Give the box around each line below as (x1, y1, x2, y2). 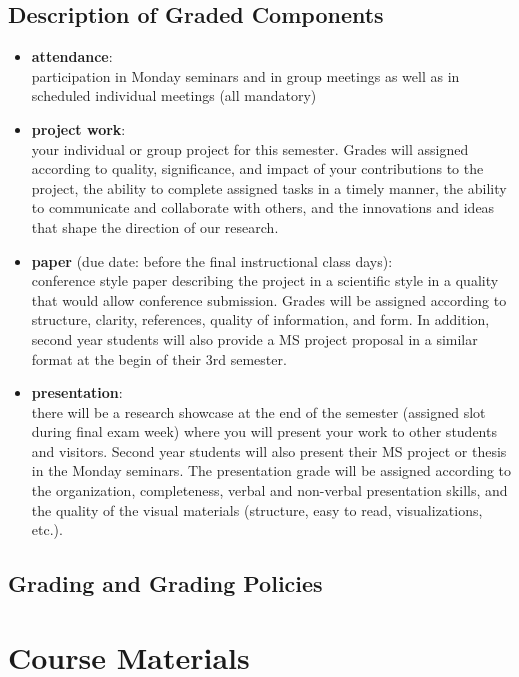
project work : (31, 118, 126, 139)
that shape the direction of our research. (31, 216, 279, 237)
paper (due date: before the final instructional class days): (31, 250, 393, 271)
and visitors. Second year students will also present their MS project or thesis (31, 440, 507, 461)
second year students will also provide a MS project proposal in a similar (31, 328, 478, 349)
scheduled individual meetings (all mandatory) (31, 85, 317, 106)
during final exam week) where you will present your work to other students (31, 421, 497, 442)
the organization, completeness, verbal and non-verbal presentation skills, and (31, 480, 508, 501)
